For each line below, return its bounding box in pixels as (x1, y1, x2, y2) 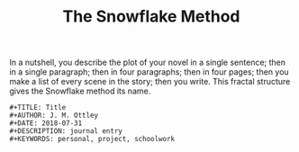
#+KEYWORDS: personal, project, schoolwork (9, 135, 176, 144)
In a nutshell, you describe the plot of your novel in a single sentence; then (9, 57, 286, 68)
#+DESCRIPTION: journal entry (9, 127, 123, 136)
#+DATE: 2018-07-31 (9, 119, 83, 128)
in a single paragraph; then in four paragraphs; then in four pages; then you (9, 67, 290, 77)
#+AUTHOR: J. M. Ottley (9, 111, 99, 121)
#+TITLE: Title (9, 103, 67, 112)
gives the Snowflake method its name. (9, 85, 151, 96)
